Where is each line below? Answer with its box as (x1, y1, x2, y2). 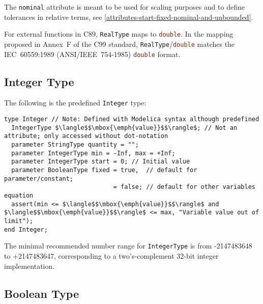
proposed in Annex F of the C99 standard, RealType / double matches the (4, 38, 235, 49)
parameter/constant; (4, 175, 74, 182)
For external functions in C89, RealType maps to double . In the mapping (4, 29, 233, 39)
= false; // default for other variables (113, 183, 255, 191)
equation (4, 191, 34, 199)
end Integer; (4, 226, 48, 233)
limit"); (4, 217, 34, 225)
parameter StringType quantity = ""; (11, 141, 139, 149)
